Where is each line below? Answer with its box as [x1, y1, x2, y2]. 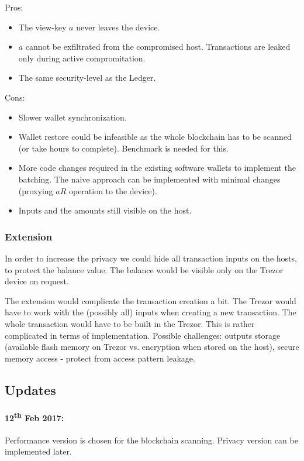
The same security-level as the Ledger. [18, 71, 156, 84]
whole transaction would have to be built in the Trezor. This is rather [5, 317, 255, 329]
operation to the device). [68, 184, 157, 197]
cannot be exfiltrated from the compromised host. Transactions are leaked [25, 40, 291, 53]
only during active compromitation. [18, 51, 146, 64]
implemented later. [5, 445, 72, 457]
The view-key [18, 20, 67, 33]
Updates [5, 380, 56, 398]
